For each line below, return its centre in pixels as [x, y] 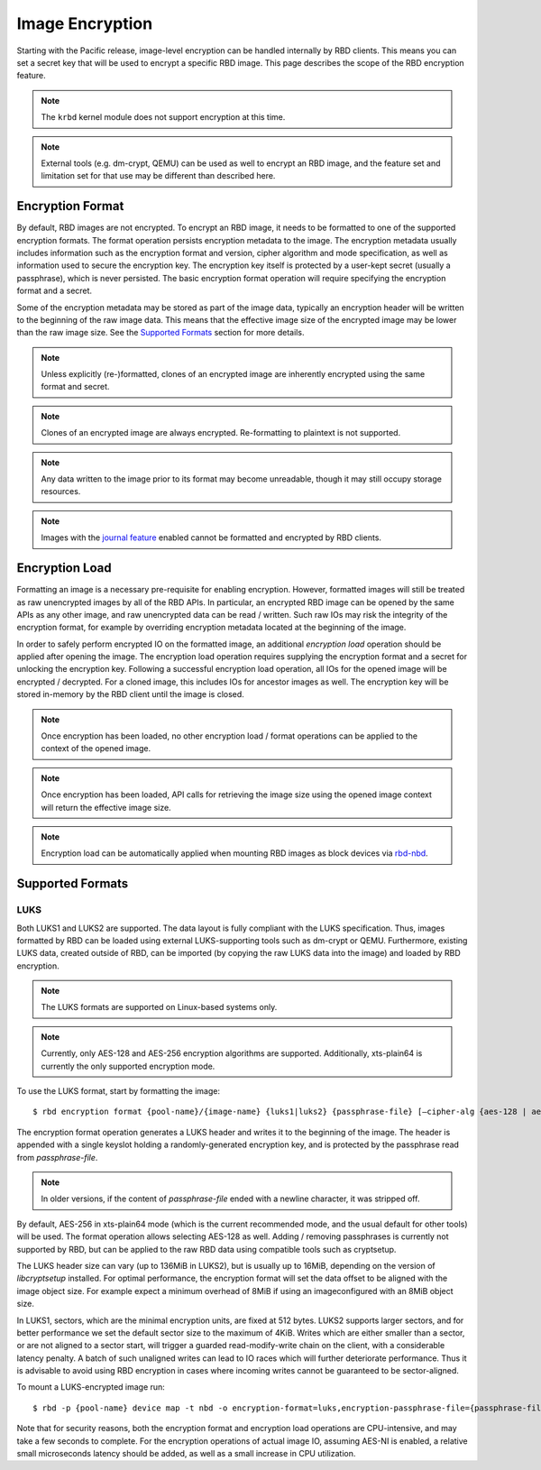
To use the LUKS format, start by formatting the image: [119, 1091]
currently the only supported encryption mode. [128, 1066]
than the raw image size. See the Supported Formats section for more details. [160, 333]
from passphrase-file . [57, 1157]
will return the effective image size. [106, 807]
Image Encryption [85, 23]
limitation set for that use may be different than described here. [158, 176]
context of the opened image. [96, 749]
